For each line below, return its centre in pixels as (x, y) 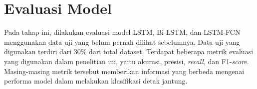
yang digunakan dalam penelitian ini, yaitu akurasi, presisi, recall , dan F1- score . (127, 61)
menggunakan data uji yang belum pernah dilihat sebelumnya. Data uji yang (122, 42)
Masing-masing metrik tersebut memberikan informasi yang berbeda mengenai (124, 71)
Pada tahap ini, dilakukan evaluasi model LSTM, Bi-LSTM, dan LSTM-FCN (122, 32)
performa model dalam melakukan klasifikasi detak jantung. (96, 81)
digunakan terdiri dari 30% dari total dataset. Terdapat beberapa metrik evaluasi (129, 51)
